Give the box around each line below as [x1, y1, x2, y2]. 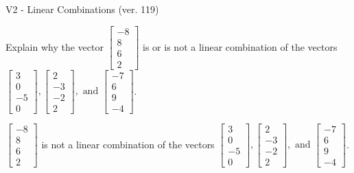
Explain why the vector [5, 39, 104, 54]
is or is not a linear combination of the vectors [143, 39, 338, 54]
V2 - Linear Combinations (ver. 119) [5, 2, 159, 16]
